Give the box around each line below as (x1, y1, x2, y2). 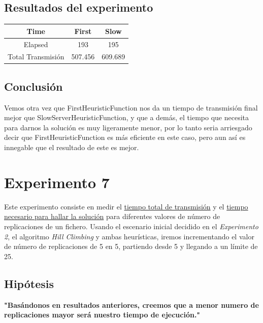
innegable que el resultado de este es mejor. (4, 142, 139, 153)
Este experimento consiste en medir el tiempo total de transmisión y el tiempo (4, 201, 248, 211)
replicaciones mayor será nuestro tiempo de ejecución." (4, 309, 201, 320)
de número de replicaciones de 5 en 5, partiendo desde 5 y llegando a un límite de (4, 241, 258, 252)
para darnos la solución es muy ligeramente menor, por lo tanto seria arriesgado (4, 122, 252, 132)
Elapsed (23, 39, 48, 49)
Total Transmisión (8, 51, 64, 62)
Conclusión (4, 78, 63, 94)
